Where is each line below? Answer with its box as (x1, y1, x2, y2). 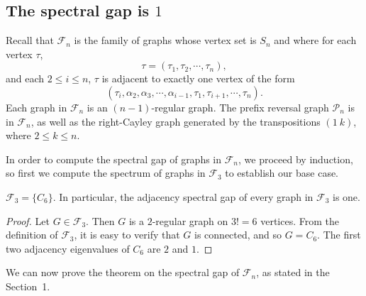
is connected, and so (194, 227, 282, 242)
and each (6, 71, 45, 86)
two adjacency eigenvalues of (6, 241, 130, 256)
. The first (317, 227, 361, 242)
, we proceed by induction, (238, 151, 353, 166)
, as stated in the (256, 265, 330, 280)
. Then (86, 213, 115, 228)
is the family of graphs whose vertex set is (74, 33, 257, 48)
